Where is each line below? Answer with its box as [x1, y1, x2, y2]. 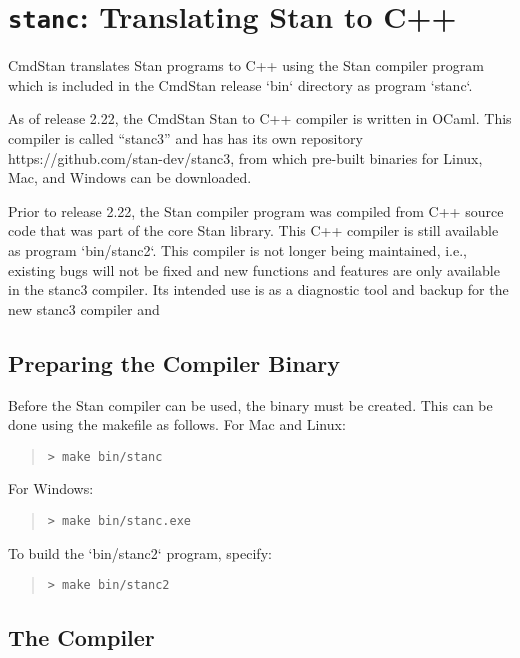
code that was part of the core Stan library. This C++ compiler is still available [8, 220, 499, 241]
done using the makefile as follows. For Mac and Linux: [8, 414, 346, 435]
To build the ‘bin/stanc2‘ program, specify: [8, 542, 272, 563]
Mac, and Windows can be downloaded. [8, 167, 252, 188]
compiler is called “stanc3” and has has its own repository [8, 128, 363, 149]
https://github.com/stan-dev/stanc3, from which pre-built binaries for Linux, [8, 147, 483, 168]
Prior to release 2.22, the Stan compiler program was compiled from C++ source [8, 200, 504, 221]
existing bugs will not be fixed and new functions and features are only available [8, 259, 500, 280]
